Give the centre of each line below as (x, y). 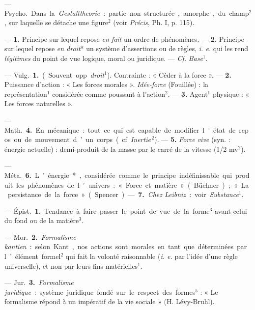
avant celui (231, 211)
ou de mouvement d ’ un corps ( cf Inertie (82, 139)
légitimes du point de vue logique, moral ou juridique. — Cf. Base (104, 58)
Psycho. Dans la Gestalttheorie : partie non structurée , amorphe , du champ (127, 13)
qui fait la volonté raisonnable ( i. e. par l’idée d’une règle (152, 256)
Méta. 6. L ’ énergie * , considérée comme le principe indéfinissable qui (118, 175)
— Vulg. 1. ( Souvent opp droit (55, 74)
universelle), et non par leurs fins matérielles (71, 266)
